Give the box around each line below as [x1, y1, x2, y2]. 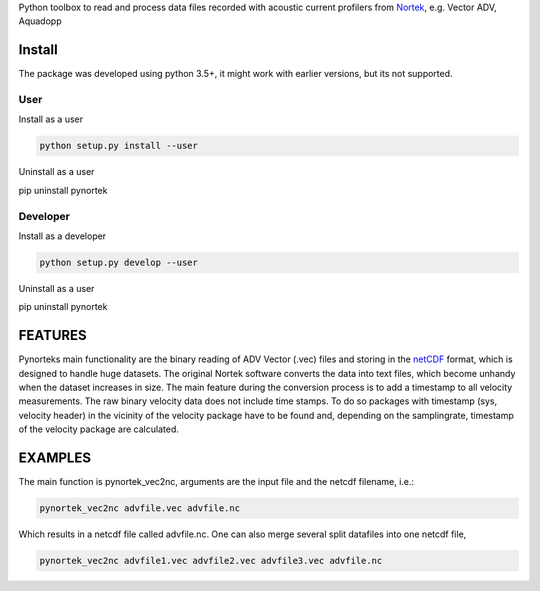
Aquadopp [18, 15, 62, 27]
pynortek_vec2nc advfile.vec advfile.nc [39, 503, 240, 514]
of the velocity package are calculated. [18, 423, 179, 435]
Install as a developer [18, 230, 107, 242]
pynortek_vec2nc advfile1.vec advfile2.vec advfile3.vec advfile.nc [39, 555, 383, 567]
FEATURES [18, 327, 87, 344]
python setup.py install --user [39, 140, 199, 152]
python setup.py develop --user [39, 256, 199, 268]
